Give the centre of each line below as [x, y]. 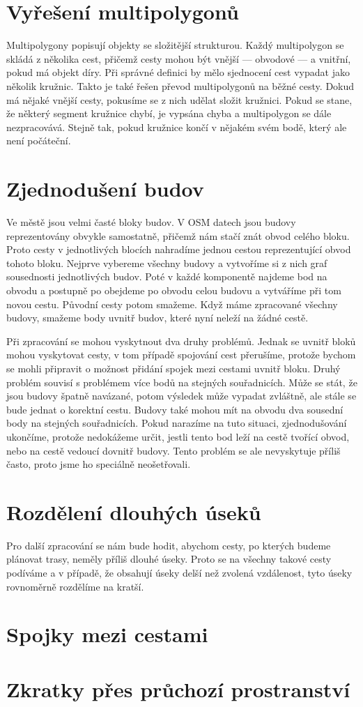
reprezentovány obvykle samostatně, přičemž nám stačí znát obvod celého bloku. [178, 235]
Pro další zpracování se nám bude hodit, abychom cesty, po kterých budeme [169, 545]
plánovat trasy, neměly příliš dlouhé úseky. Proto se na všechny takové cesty [169, 559]
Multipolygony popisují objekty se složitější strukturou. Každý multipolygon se [175, 45]
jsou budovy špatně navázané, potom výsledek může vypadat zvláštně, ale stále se [181, 396]
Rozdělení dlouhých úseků [134, 511]
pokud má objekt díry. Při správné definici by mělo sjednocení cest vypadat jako [178, 72]
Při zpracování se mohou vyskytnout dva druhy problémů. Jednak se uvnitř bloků [181, 341]
